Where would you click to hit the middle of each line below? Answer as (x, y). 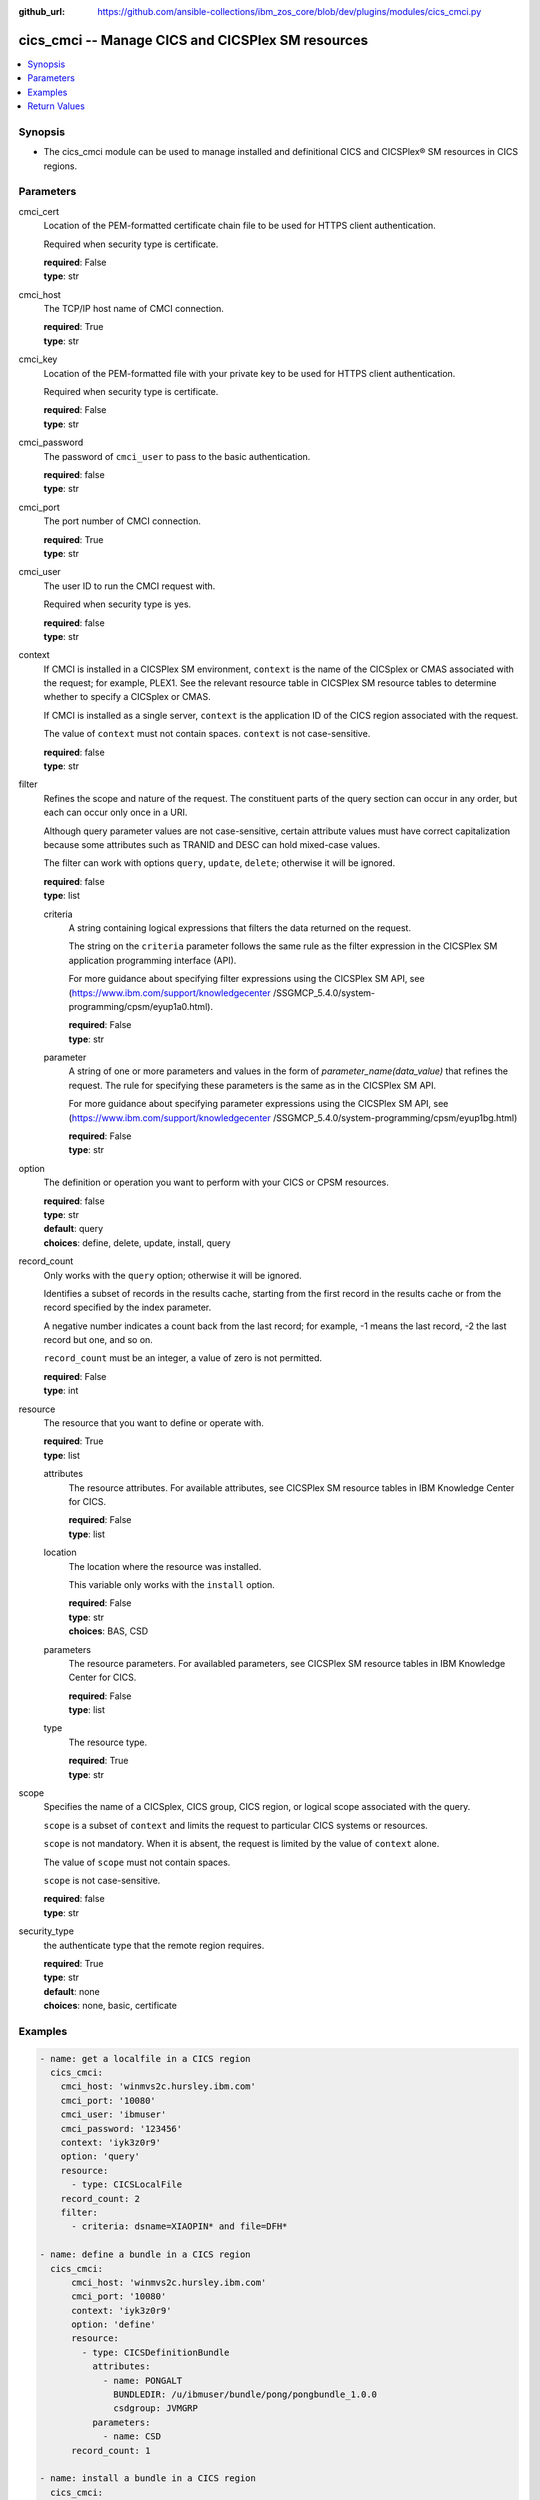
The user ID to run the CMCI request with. (129, 586)
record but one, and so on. (98, 1340)
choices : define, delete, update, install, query (137, 1242)
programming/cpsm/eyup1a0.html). (141, 1006)
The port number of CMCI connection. (122, 521)
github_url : (41, 11)
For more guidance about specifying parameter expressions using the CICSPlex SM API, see (258, 1104)
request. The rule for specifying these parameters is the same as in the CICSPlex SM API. (252, 1085)
